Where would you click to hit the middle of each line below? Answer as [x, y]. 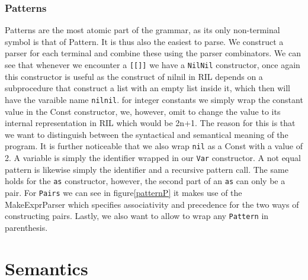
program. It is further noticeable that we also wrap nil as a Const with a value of [154, 146]
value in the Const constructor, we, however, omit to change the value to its [143, 111]
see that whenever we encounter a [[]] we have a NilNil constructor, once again [153, 65]
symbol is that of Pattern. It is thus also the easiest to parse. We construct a [144, 41]
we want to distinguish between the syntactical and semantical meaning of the [147, 134]
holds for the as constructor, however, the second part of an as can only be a [145, 181]
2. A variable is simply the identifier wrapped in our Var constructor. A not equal [153, 157]
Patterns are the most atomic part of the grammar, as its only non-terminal [142, 30]
